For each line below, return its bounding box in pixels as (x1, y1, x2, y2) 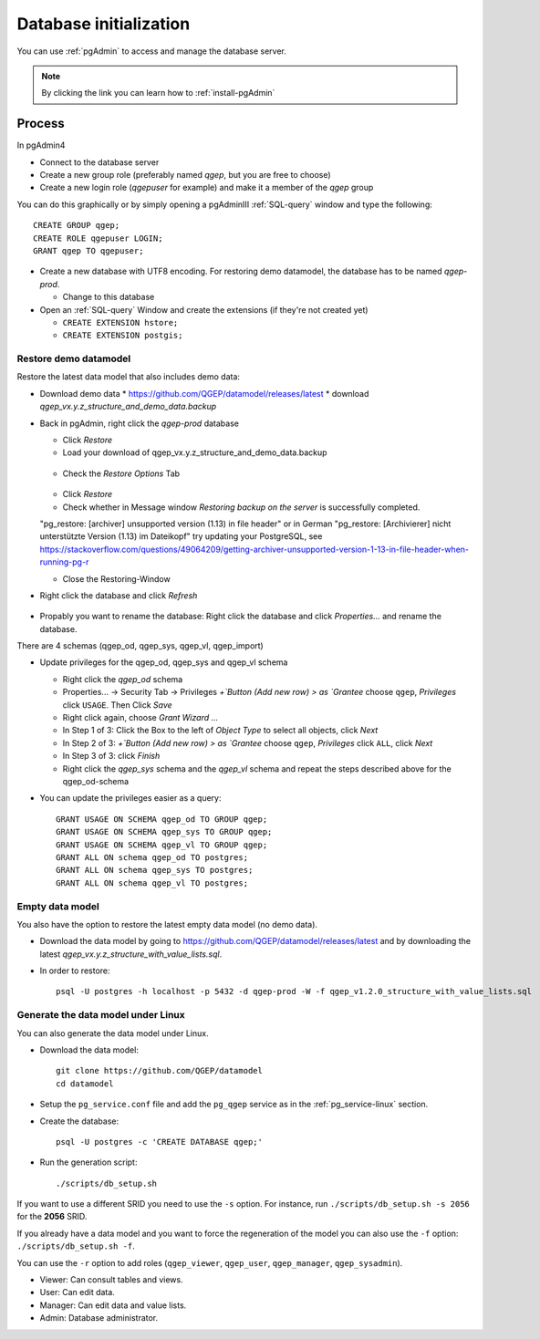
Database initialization (16, 14, 191, 34)
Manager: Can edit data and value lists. (39, 1300, 187, 1311)
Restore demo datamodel (16, 352, 131, 365)
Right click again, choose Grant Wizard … (62, 712, 219, 723)
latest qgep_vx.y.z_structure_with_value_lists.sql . (39, 949, 223, 960)
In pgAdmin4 (16, 140, 66, 151)
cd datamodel (56, 1078, 114, 1089)
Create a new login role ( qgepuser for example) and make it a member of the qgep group (39, 182, 374, 193)
